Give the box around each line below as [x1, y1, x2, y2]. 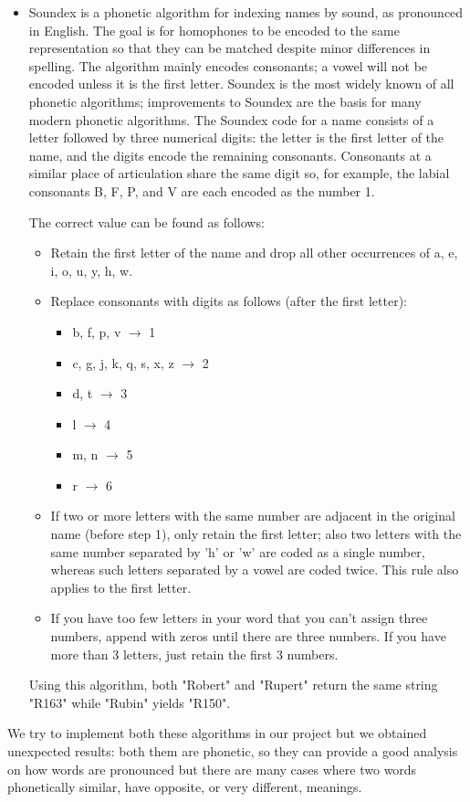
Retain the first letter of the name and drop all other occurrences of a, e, [50, 243, 458, 262]
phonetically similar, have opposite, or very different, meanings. [7, 777, 362, 797]
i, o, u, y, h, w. [50, 260, 133, 280]
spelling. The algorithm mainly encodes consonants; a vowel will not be [28, 56, 428, 75]
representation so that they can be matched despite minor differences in [28, 38, 431, 58]
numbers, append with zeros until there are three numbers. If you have [50, 627, 446, 646]
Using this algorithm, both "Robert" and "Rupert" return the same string [28, 675, 438, 694]
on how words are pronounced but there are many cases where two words [7, 759, 417, 778]
